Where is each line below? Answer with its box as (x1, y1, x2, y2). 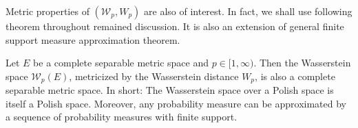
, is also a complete (255, 68, 335, 83)
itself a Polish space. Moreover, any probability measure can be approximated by (6, 96, 346, 110)
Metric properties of (6, 4, 89, 18)
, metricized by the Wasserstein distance (69, 68, 239, 83)
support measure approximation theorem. (6, 32, 180, 47)
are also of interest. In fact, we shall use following (144, 4, 352, 18)
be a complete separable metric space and (33, 55, 209, 70)
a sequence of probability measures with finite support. (6, 110, 238, 124)
